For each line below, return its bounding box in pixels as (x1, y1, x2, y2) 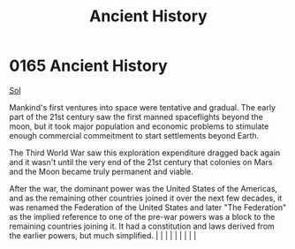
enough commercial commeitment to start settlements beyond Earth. (9, 130, 260, 140)
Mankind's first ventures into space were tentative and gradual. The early (9, 102, 276, 112)
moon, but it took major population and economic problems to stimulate (9, 121, 269, 132)
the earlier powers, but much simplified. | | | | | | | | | (9, 230, 197, 240)
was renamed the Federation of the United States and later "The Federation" (9, 201, 287, 213)
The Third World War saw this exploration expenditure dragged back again (9, 147, 281, 158)
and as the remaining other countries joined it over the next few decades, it (9, 192, 283, 203)
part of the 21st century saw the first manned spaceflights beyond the (9, 111, 263, 122)
